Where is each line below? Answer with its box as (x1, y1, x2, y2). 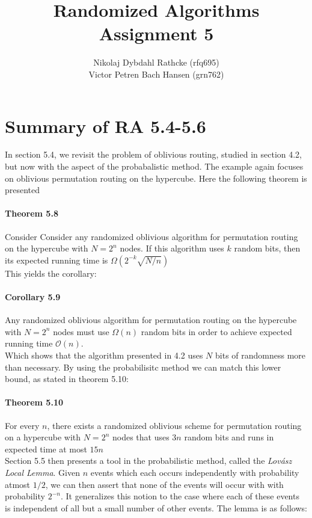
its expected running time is (5, 253, 108, 266)
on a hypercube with (5, 431, 81, 443)
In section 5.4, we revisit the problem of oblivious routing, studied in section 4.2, (5, 148, 302, 161)
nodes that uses (112, 431, 170, 443)
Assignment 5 (99, 21, 214, 46)
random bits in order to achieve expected (141, 325, 292, 338)
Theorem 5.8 (5, 207, 58, 220)
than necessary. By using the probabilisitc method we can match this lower (5, 360, 281, 373)
